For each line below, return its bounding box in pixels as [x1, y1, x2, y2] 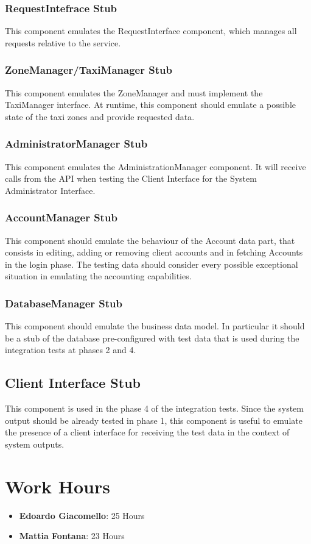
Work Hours [5, 473, 110, 498]
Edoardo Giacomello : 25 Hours [19, 509, 145, 521]
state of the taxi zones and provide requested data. [5, 110, 195, 123]
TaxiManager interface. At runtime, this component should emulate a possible [5, 98, 296, 111]
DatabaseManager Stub [5, 295, 123, 310]
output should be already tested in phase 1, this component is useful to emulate [5, 413, 302, 426]
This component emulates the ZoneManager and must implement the [5, 86, 263, 99]
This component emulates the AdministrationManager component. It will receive [5, 160, 306, 173]
